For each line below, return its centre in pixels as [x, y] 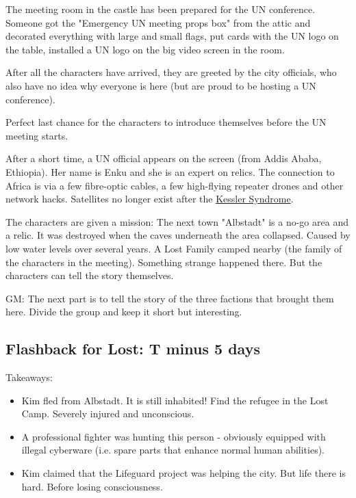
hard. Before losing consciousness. [92, 486]
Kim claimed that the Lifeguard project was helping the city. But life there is [183, 473]
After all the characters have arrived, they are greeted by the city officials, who [171, 72]
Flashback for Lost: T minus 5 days [133, 349]
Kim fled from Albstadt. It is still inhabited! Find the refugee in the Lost [175, 400]
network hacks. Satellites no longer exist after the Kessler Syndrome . [150, 199]
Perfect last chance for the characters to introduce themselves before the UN [166, 122]
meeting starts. [37, 135]
